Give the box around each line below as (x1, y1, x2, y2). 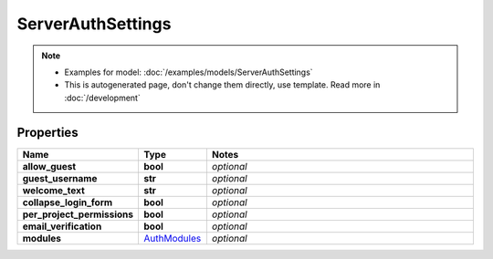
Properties (16, 124, 79, 140)
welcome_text (22, 183, 86, 196)
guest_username (22, 171, 98, 184)
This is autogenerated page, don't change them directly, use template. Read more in (64, 79, 381, 90)
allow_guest (22, 160, 77, 172)
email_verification (22, 220, 102, 233)
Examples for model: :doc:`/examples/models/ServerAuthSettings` (64, 67, 314, 78)
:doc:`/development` (64, 92, 141, 103)
